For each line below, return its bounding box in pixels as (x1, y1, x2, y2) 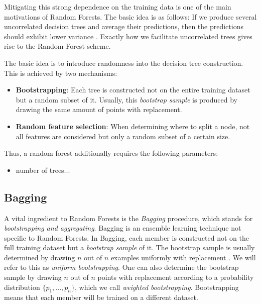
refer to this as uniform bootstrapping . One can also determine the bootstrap (4, 262, 239, 272)
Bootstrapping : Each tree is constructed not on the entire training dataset (16, 84, 250, 95)
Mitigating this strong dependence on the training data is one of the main (4, 2, 231, 12)
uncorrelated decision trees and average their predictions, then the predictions (4, 21, 243, 32)
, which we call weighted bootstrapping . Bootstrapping (75, 281, 239, 292)
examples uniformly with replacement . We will (110, 252, 256, 262)
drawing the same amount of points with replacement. (16, 104, 182, 115)
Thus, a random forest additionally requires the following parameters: (4, 148, 218, 158)
